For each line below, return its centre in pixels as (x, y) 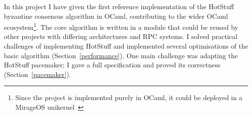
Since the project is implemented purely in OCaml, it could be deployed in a (129, 97)
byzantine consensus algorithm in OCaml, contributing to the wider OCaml (116, 16)
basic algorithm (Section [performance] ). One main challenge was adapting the (121, 55)
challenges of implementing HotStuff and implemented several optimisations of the (126, 46)
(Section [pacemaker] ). (38, 74)
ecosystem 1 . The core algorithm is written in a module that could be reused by (121, 26)
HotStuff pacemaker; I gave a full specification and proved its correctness (112, 65)
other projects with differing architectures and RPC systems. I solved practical (121, 36)
